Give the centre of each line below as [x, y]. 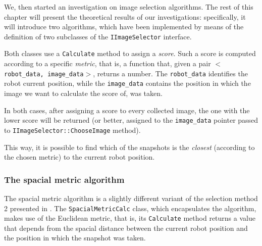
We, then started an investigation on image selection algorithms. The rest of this [129, 7]
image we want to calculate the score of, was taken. [83, 93]
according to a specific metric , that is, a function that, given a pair [108, 63]
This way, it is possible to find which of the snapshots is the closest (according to [129, 147]
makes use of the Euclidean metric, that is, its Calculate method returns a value [130, 218]
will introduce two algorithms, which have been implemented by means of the [124, 27]
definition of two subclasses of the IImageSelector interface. [98, 36]
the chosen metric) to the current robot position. [80, 157]
